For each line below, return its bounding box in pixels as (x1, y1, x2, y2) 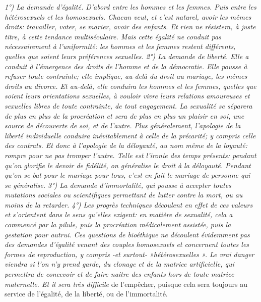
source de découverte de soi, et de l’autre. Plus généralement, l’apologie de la (5, 120, 241, 131)
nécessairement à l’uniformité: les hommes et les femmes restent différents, (5, 41, 236, 52)
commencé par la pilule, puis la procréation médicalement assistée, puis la (5, 219, 231, 230)
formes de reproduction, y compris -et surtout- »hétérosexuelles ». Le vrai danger (5, 248, 254, 259)
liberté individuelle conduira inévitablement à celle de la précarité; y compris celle (5, 130, 256, 140)
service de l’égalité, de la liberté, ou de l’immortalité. (5, 288, 168, 299)
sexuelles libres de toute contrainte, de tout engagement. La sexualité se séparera (5, 100, 252, 111)
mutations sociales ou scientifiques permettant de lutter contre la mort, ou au (5, 189, 243, 200)
